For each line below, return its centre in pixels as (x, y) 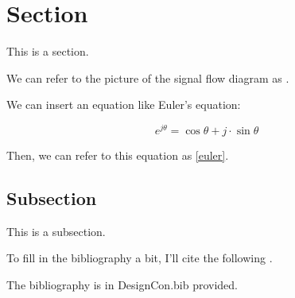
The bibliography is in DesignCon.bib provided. (122, 284)
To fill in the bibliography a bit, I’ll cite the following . (140, 258)
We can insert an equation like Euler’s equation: (124, 104)
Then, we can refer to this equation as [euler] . (118, 155)
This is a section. (48, 51)
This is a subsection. (56, 231)
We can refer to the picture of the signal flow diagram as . (148, 77)
